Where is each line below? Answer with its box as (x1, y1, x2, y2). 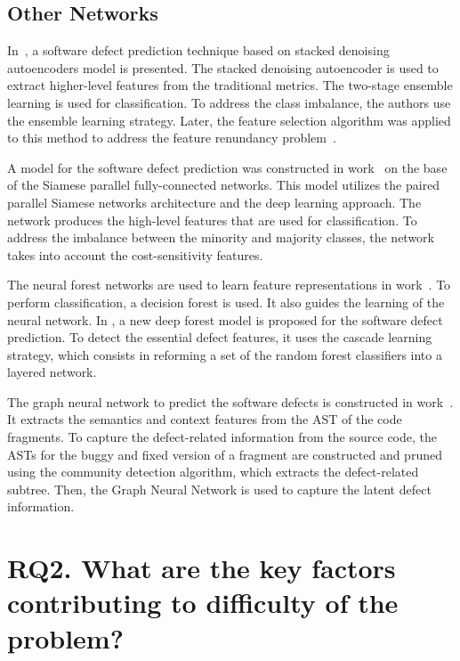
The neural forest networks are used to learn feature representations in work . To (7, 275, 451, 294)
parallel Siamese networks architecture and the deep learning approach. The (7, 192, 422, 211)
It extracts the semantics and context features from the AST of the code (7, 410, 402, 428)
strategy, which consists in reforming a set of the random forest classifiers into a (7, 345, 442, 363)
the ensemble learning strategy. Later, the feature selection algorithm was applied (7, 110, 451, 129)
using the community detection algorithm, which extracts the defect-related (7, 462, 419, 481)
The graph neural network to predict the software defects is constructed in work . (7, 392, 454, 411)
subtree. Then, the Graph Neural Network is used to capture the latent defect (7, 479, 432, 498)
